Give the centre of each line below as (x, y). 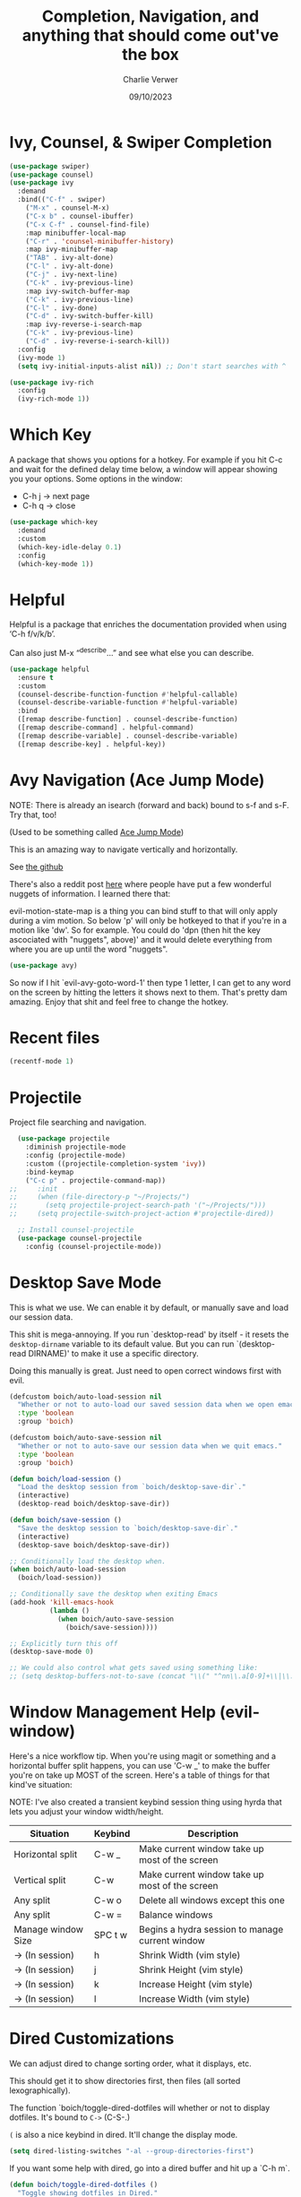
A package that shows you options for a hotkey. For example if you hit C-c (146, 460)
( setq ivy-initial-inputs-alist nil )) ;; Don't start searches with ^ (152, 366)
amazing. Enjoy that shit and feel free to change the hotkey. (119, 1002)
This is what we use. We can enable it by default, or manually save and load (149, 1307)
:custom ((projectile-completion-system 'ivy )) (116, 1163)
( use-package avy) (43, 965)
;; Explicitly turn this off (64, 1643)
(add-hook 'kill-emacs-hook (62, 1603)
